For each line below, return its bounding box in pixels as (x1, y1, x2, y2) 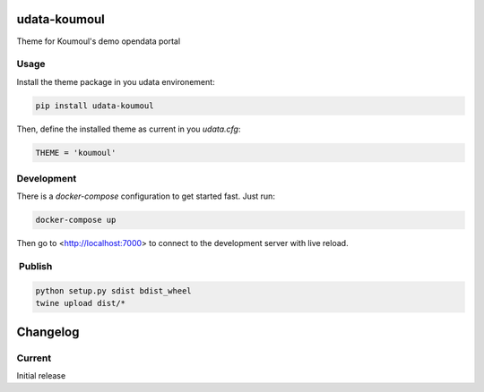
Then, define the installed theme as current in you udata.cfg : (16, 124, 241, 134)
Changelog (16, 324, 80, 339)
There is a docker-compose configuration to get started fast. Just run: (16, 191, 275, 201)
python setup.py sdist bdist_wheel (35, 285, 192, 295)
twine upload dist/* (35, 298, 125, 309)
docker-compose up (35, 215, 117, 226)
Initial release (16, 371, 66, 380)
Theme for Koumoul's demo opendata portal (16, 36, 181, 47)
